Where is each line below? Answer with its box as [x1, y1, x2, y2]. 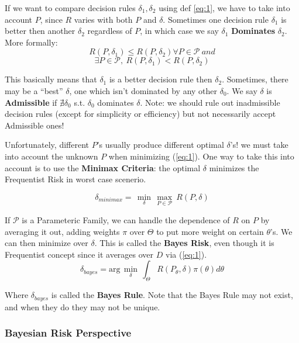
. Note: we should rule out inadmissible [140, 96, 280, 108]
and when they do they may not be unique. [5, 300, 160, 313]
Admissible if [5, 96, 57, 108]
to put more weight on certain [156, 225, 264, 237]
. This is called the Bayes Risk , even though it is [94, 237, 274, 249]
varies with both [74, 13, 133, 25]
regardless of [87, 25, 132, 37]
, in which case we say [140, 25, 219, 37]
